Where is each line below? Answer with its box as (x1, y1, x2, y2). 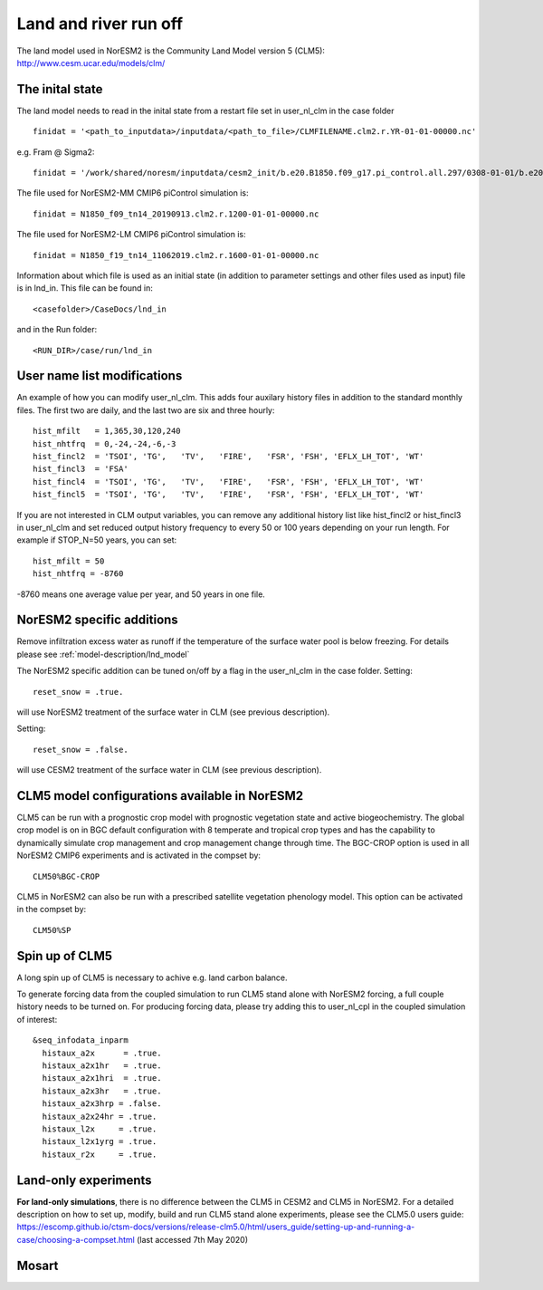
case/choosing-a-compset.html (16, 1234, 135, 1245)
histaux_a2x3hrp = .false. (42, 1099, 162, 1109)
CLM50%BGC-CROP (33, 871, 100, 881)
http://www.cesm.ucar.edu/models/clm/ (16, 57, 166, 68)
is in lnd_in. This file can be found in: (16, 283, 153, 294)
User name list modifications (16, 368, 183, 384)
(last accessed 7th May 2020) (136, 1234, 249, 1245)
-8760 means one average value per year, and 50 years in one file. (16, 589, 266, 600)
